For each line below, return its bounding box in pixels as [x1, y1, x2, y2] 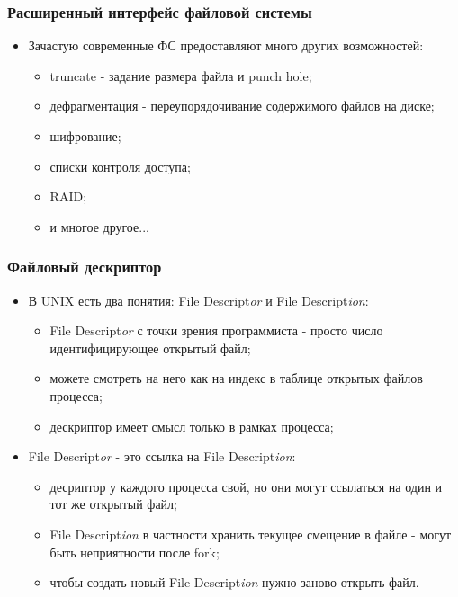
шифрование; [49, 127, 121, 145]
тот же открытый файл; [49, 495, 177, 513]
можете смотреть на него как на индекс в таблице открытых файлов [49, 369, 423, 388]
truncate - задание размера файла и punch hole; [49, 66, 312, 85]
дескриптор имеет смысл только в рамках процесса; [49, 416, 334, 435]
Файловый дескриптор [7, 255, 162, 278]
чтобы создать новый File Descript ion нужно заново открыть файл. [49, 573, 419, 592]
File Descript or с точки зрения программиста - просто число [49, 321, 383, 340]
